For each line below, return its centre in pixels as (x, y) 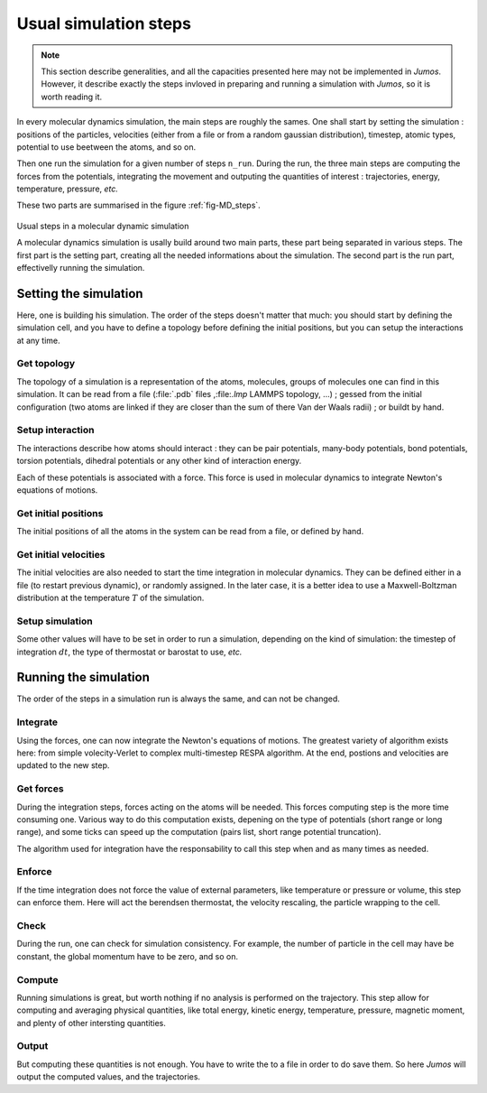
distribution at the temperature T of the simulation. (110, 597)
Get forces (40, 789)
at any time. (38, 340)
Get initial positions (60, 513)
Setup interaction (55, 431)
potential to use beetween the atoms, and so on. (106, 147)
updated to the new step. (63, 765)
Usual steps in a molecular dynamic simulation (103, 226)
